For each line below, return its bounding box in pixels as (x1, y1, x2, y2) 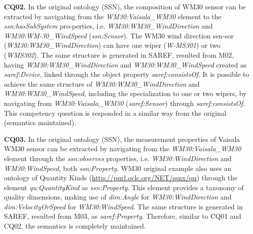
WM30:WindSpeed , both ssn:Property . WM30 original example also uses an (4, 163, 232, 173)
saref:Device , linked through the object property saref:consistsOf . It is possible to (4, 69, 250, 79)
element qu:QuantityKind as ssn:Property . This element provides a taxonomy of (4, 182, 244, 192)
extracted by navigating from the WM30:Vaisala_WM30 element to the (4, 11, 221, 21)
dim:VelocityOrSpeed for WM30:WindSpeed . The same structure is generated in (4, 201, 243, 211)
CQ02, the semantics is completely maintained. (4, 221, 146, 231)
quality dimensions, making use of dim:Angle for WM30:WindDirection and (4, 192, 232, 202)
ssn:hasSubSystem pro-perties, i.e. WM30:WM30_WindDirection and (4, 21, 213, 31)
